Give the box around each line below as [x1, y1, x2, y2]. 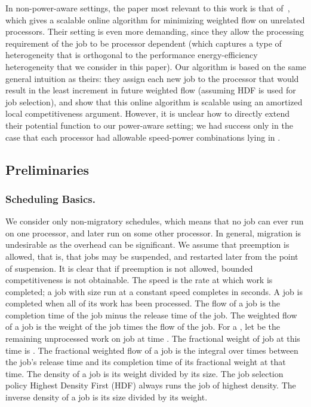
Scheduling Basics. [5, 191, 96, 206]
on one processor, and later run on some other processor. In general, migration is [5, 226, 301, 239]
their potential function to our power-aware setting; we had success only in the [5, 119, 293, 131]
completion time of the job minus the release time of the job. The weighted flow [5, 308, 297, 321]
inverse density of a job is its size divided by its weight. [5, 391, 208, 403]
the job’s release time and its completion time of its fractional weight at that [5, 356, 286, 368]
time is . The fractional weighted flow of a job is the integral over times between [5, 344, 298, 356]
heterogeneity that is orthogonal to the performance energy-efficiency [5, 48, 258, 61]
